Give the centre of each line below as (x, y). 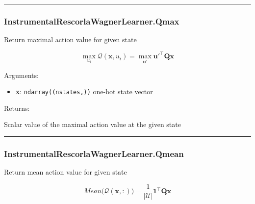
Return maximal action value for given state (70, 39)
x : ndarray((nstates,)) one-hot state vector (84, 91)
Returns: (17, 108)
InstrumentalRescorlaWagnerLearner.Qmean (94, 153)
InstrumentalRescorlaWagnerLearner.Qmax (92, 21)
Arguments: (21, 75)
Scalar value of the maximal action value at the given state (92, 124)
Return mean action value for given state (65, 172)
